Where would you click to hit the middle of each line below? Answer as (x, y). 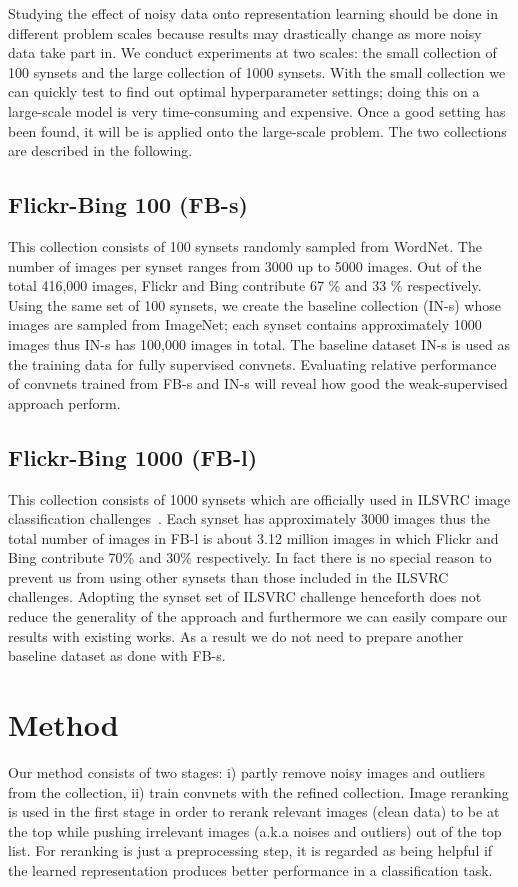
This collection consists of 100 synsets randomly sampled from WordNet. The (245, 245)
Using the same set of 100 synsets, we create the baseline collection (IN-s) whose (254, 304)
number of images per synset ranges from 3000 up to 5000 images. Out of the (245, 265)
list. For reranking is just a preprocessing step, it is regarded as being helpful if (250, 850)
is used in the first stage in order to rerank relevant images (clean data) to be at (254, 811)
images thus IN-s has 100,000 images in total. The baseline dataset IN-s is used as (259, 343)
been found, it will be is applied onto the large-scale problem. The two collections (257, 130)
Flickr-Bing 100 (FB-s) (128, 204)
